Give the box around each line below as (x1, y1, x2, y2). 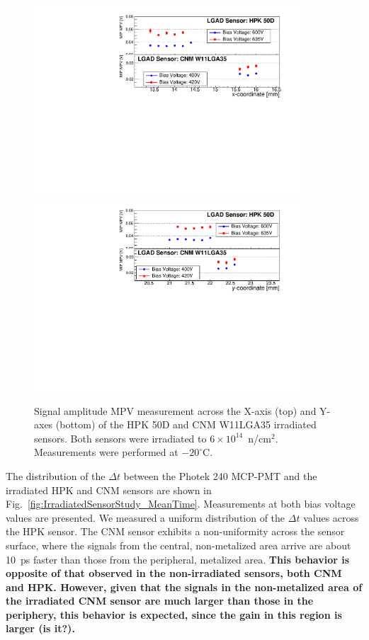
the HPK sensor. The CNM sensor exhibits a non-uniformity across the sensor (6, 524, 345, 539)
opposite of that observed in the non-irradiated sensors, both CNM (6, 566, 342, 581)
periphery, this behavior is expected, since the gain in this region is (6, 607, 342, 622)
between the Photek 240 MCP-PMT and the (123, 468, 317, 483)
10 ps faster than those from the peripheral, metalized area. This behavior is (6, 552, 350, 566)
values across (303, 510, 359, 525)
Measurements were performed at (34, 445, 178, 459)
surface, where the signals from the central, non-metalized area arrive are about (6, 537, 351, 552)
